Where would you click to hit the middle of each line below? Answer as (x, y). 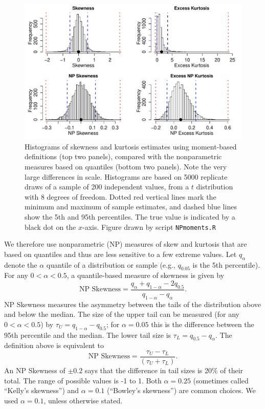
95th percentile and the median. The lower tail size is (88, 335)
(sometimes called (221, 380)
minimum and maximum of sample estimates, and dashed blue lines (131, 207)
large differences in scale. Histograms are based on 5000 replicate (126, 176)
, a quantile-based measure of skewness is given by (146, 275)
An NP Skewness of (35, 370)
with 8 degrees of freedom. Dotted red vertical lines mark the (120, 196)
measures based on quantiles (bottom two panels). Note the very (126, 166)
